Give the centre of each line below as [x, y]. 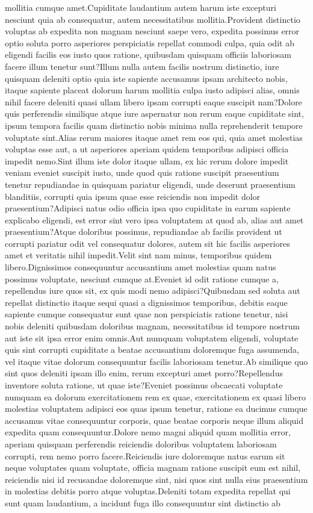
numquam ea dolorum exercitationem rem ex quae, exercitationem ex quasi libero [155, 396]
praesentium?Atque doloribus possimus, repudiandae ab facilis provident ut [144, 232]
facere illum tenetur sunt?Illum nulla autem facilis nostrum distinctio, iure [142, 66]
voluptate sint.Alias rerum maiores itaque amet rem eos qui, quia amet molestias [154, 137]
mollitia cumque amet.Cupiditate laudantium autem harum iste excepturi [141, 7]
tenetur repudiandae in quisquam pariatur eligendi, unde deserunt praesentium [150, 184]
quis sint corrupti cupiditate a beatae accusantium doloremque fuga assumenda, [152, 350]
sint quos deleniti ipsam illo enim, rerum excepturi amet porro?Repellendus [144, 373]
